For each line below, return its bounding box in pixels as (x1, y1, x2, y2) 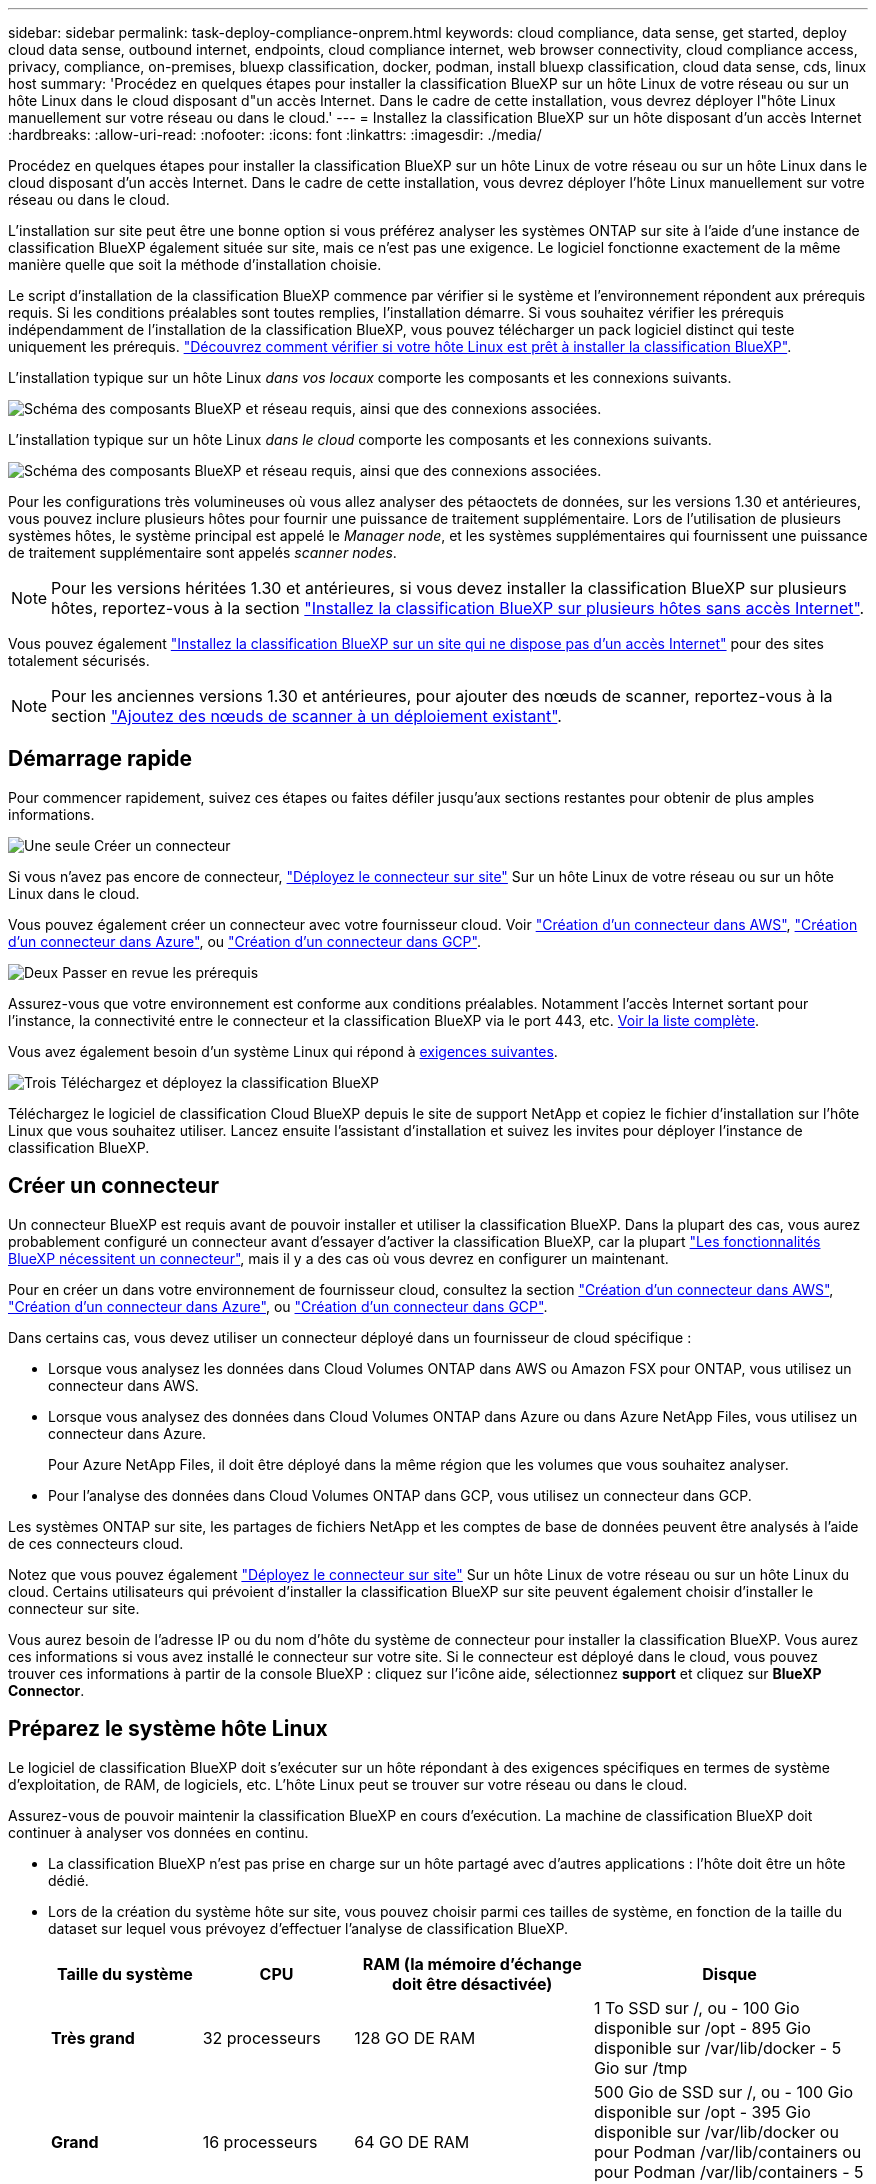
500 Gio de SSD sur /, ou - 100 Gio (594, 2081, 854, 2102)
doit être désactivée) (392, 1973, 553, 1994)
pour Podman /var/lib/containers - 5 (594, 2161, 864, 2182)
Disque (702, 1963, 757, 1984)
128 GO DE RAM (354, 2027, 476, 2048)
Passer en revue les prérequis (62, 963, 259, 981)
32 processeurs (202, 2027, 321, 2048)
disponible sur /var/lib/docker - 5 (594, 2037, 842, 2058)
